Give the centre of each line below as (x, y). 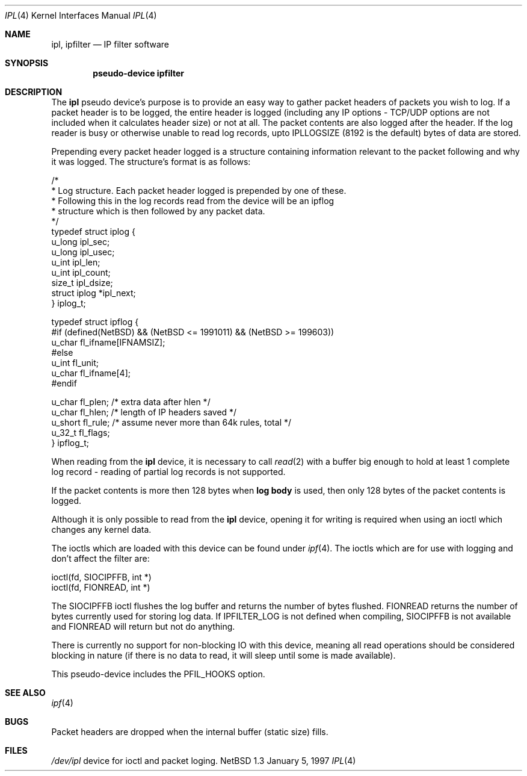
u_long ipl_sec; (81, 242)
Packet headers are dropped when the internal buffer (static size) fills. (190, 732)
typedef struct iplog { (93, 231)
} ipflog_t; (70, 443)
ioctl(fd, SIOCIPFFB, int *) (101, 577)
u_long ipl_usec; (83, 252)
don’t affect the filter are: (100, 558)
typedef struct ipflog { (95, 322)
